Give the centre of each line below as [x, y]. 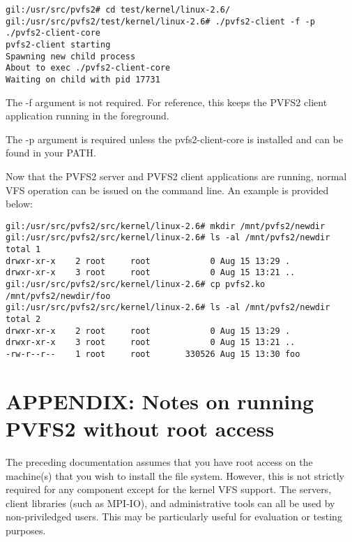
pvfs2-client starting [58, 44]
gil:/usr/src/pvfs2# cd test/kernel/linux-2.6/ [118, 10]
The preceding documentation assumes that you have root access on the [159, 461]
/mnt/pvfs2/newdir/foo [58, 296]
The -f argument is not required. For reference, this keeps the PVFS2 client [167, 102]
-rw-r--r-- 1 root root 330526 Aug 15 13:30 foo [153, 354]
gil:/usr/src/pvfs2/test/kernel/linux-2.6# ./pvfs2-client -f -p [160, 21]
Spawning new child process [71, 56]
